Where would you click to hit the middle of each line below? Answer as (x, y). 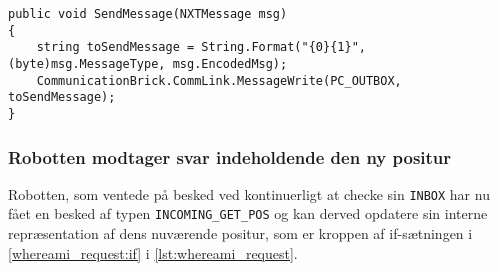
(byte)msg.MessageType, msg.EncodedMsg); (148, 63)
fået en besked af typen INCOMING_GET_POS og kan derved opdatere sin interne (248, 213)
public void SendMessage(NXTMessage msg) (148, 14)
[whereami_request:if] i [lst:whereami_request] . (153, 252)
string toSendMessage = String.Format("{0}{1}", (201, 47)
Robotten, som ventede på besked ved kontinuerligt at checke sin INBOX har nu (249, 193)
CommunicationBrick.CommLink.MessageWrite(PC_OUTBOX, (219, 80)
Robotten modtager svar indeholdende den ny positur (230, 156)
